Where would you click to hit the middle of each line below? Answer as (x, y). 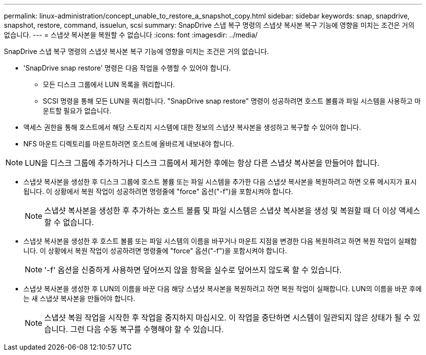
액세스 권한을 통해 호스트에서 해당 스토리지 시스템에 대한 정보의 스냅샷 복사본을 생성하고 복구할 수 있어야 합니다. (192, 127)
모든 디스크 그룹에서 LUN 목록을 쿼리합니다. (109, 84)
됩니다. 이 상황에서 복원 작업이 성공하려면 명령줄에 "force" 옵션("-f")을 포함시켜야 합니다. (158, 191)
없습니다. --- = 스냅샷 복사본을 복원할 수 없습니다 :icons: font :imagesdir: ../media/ (131, 35)
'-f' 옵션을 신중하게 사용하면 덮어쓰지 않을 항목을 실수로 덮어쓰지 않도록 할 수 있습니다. (193, 270)
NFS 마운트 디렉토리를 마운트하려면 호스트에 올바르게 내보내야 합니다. (129, 144)
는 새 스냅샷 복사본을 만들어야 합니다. (79, 298)
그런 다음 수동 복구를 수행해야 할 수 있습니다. (147, 329)
